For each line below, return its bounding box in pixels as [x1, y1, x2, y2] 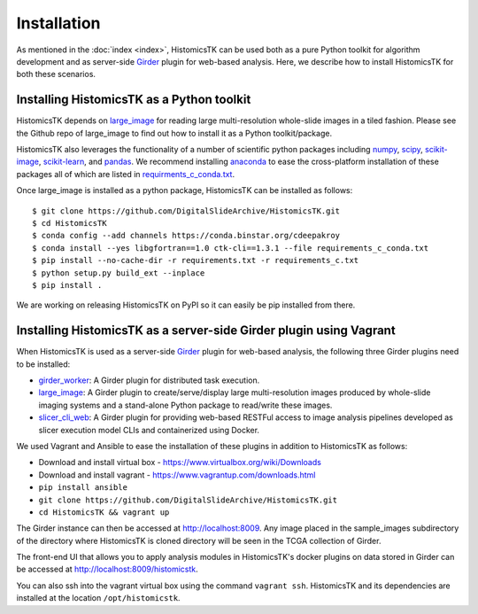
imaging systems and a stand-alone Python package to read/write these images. [38, 400, 333, 410]
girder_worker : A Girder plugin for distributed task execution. [38, 375, 260, 385]
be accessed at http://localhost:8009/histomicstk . [16, 563, 198, 575]
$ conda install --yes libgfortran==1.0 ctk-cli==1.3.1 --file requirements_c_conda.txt [32, 243, 429, 253]
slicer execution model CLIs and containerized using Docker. [38, 424, 260, 435]
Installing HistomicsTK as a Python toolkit [16, 92, 251, 107]
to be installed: [16, 359, 71, 369]
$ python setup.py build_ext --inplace [32, 268, 205, 278]
